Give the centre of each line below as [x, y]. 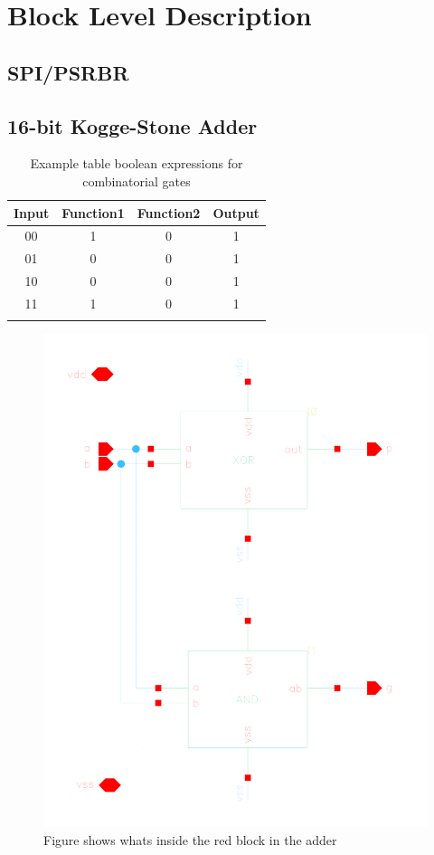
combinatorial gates [137, 180]
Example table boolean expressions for [137, 163]
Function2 [169, 212]
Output [236, 212]
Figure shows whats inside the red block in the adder [190, 839]
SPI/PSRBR [68, 72]
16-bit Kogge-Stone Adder [132, 125]
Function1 [93, 212]
